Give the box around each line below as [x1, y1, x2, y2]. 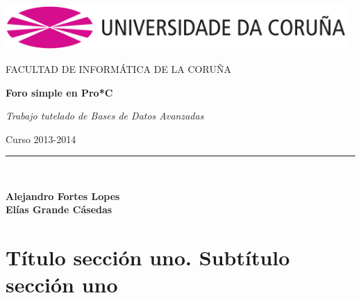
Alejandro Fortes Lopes [6, 188, 120, 203]
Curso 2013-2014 [6, 131, 76, 146]
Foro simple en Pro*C [6, 85, 113, 99]
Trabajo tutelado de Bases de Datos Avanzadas [6, 108, 204, 123]
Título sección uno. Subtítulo [6, 243, 290, 272]
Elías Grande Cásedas [6, 202, 112, 217]
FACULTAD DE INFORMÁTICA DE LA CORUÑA [6, 61, 231, 76]
